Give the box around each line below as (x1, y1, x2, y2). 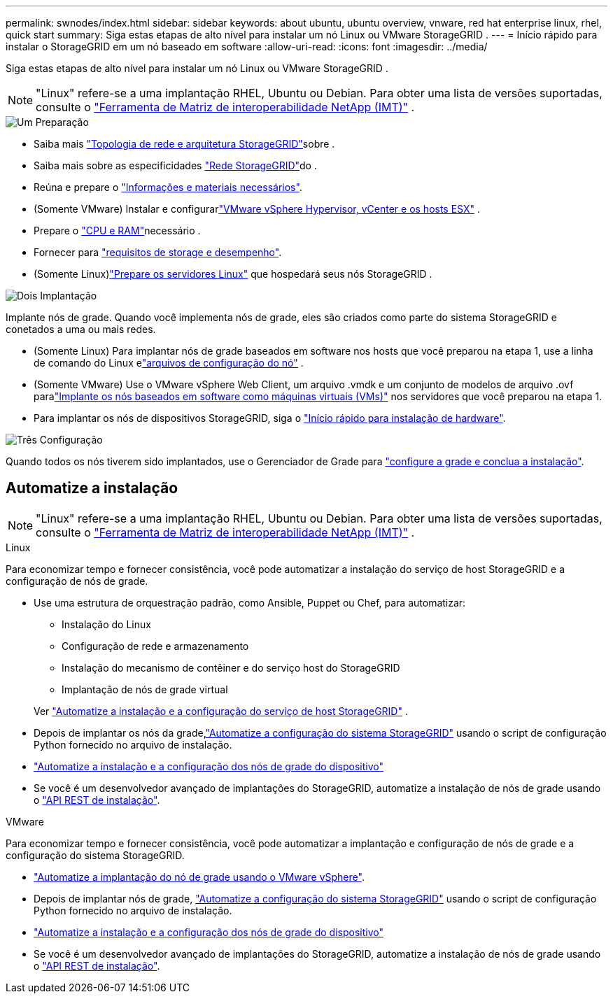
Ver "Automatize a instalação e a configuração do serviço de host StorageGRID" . (34, 704, 408, 717)
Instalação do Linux (62, 618, 151, 630)
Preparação (35, 116, 89, 128)
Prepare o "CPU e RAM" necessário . (34, 225, 201, 236)
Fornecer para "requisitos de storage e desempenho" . (34, 246, 282, 258)
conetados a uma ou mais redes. (6, 323, 156, 335)
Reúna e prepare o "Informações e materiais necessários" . (34, 181, 302, 193)
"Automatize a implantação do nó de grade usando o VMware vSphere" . (34, 870, 365, 883)
